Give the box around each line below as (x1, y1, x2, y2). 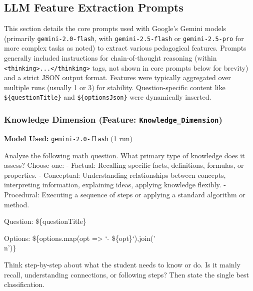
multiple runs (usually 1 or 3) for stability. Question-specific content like (4, 82, 225, 92)
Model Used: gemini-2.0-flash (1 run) (4, 133, 132, 143)
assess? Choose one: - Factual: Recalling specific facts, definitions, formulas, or (4, 160, 244, 170)
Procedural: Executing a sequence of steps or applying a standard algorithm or (4, 189, 245, 199)
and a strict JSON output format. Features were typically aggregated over (4, 72, 231, 83)
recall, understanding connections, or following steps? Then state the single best (4, 269, 249, 279)
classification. (4, 279, 45, 289)
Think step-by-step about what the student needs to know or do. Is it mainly (4, 259, 240, 269)
